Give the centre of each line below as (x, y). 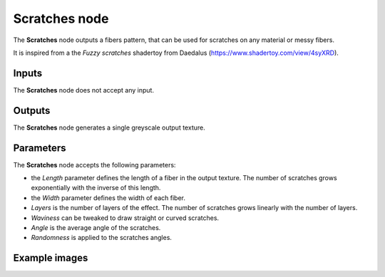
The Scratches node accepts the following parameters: (94, 164)
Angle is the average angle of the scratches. (96, 228)
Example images (51, 258)
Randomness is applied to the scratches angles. (102, 238)
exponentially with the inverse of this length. (96, 188)
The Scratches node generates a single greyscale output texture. (109, 127)
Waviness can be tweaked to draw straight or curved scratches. (125, 218)
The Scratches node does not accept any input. (84, 90)
